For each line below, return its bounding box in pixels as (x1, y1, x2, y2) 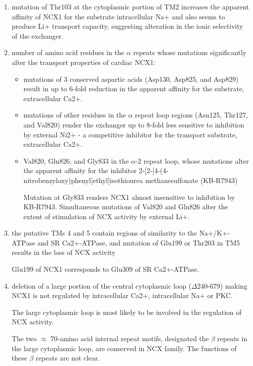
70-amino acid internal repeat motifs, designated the (50, 333, 209, 344)
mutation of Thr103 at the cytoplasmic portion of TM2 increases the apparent (11, 1, 249, 11)
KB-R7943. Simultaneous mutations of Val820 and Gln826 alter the (23, 201, 228, 212)
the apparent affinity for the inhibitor (23, 165, 137, 176)
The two (11, 333, 37, 344)
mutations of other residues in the (23, 110, 126, 120)
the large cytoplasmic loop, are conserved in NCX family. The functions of (11, 343, 237, 353)
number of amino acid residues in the (11, 47, 125, 58)
